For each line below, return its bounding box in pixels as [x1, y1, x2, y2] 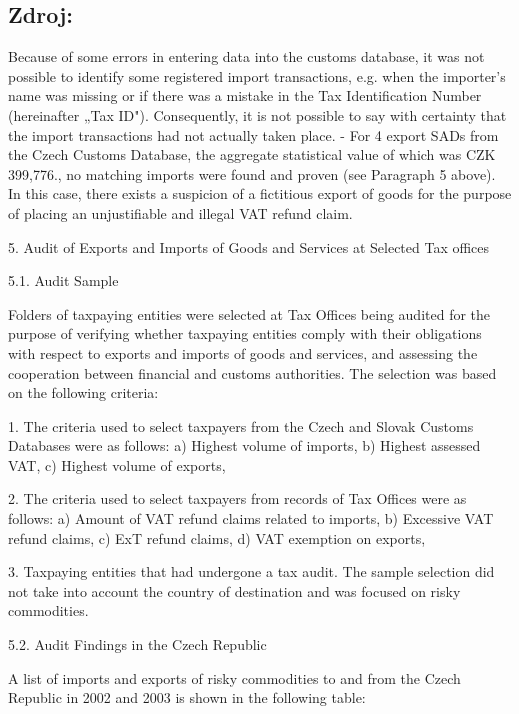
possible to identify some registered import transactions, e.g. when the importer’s [8, 65, 506, 86]
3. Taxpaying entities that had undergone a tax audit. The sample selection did [8, 561, 495, 582]
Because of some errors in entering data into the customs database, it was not [8, 46, 485, 67]
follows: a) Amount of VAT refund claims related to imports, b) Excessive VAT [8, 508, 494, 529]
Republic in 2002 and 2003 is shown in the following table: [8, 687, 366, 708]
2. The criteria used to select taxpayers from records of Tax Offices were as [8, 488, 467, 509]
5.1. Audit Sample [8, 270, 119, 291]
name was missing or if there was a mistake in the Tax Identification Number [8, 85, 482, 106]
